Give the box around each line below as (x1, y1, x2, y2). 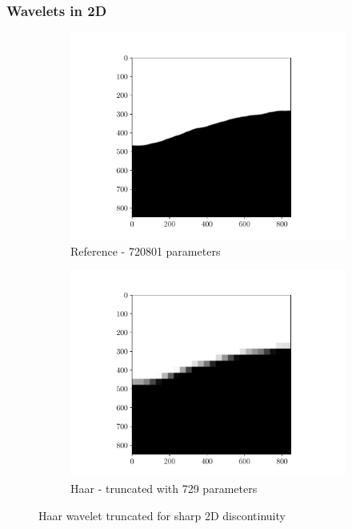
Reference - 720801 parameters (70, 242, 221, 259)
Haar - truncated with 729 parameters (70, 480, 258, 496)
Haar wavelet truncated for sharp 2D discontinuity (38, 507, 286, 523)
